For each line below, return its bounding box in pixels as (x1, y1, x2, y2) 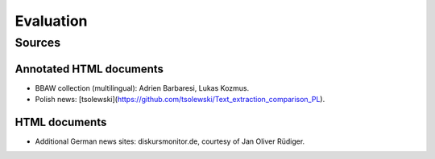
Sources (14, 35, 60, 50)
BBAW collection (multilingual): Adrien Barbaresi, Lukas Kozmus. (35, 83, 250, 92)
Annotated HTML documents (14, 62, 164, 75)
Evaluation (14, 12, 88, 30)
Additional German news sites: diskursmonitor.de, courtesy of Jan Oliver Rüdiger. (35, 137, 305, 146)
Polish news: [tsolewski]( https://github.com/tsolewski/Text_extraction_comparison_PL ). (35, 95, 325, 104)
